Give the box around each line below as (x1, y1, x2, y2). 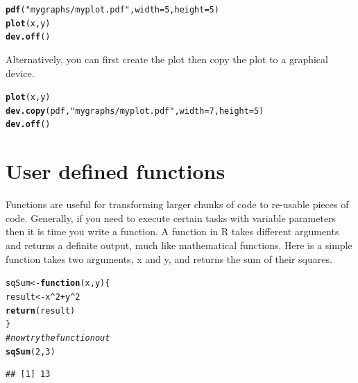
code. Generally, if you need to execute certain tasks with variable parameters (6, 210, 336, 225)
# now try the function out (6, 332, 110, 343)
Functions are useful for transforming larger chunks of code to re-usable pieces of (6, 197, 349, 212)
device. (6, 65, 35, 80)
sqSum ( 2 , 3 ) (6, 346, 56, 357)
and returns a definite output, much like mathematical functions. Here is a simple (6, 238, 352, 253)
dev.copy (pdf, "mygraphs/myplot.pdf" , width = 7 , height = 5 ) (6, 105, 264, 116)
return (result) (6, 305, 76, 316)
